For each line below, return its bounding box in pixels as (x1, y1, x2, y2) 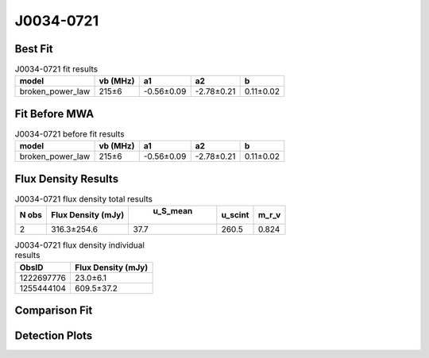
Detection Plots (14, 329, 93, 343)
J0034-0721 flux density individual (14, 240, 145, 251)
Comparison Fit (14, 304, 93, 318)
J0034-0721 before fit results (14, 129, 125, 140)
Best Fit (14, 42, 53, 56)
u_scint (221, 210, 249, 221)
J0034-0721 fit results (14, 64, 99, 75)
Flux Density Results (14, 171, 119, 186)
